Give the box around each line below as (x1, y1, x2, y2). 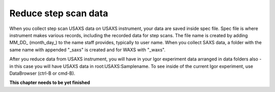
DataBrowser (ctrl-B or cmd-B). (9, 70, 76, 76)
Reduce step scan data (9, 8, 108, 19)
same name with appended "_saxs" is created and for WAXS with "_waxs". (9, 46, 166, 53)
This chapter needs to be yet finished (9, 79, 90, 86)
